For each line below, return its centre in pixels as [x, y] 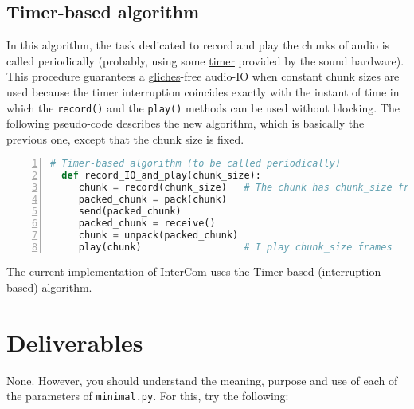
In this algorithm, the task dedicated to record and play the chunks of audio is [198, 45]
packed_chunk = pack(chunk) [152, 200]
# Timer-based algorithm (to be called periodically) [196, 164]
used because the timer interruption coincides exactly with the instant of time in [203, 91]
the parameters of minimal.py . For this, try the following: [148, 396]
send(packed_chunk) [130, 211]
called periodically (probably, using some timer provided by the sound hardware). [205, 60]
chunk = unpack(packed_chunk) [158, 235]
